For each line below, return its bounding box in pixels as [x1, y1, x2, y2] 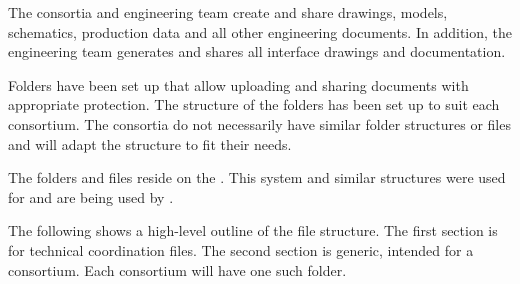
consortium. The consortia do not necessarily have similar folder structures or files [8, 113, 511, 134]
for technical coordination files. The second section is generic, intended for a [8, 239, 474, 260]
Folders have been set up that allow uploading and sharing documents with [8, 74, 469, 95]
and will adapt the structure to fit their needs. [8, 133, 292, 154]
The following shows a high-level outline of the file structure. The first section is [8, 220, 498, 241]
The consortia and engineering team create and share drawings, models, [8, 2, 448, 22]
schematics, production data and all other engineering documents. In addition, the [8, 21, 512, 42]
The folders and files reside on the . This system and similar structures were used [8, 167, 506, 188]
